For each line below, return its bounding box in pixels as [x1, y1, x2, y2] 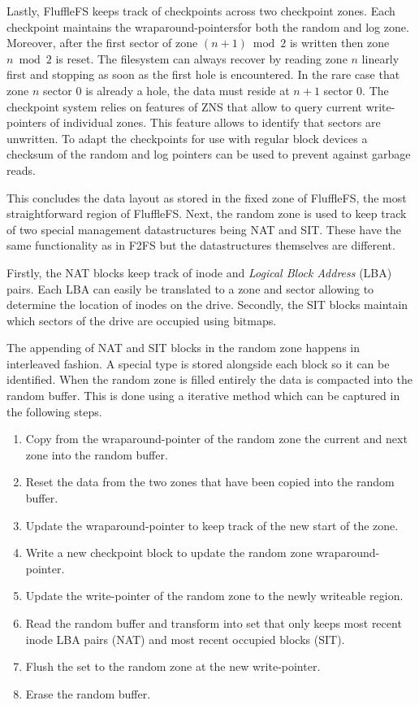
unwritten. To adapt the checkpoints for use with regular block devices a [6, 129, 368, 146]
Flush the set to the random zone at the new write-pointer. [25, 658, 321, 675]
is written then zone [289, 34, 390, 51]
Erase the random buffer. [25, 685, 151, 702]
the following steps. [6, 403, 102, 420]
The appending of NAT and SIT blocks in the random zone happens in [6, 339, 361, 356]
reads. [6, 161, 36, 178]
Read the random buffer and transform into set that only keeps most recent [25, 615, 402, 631]
